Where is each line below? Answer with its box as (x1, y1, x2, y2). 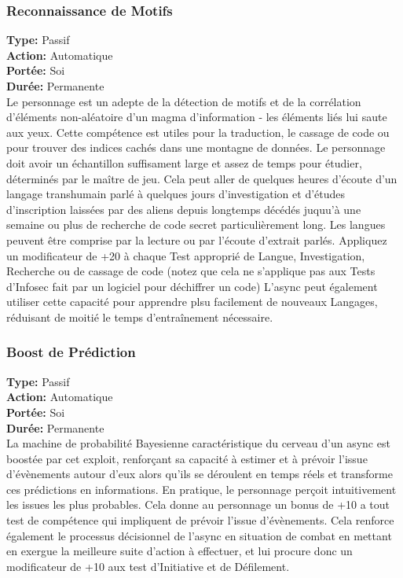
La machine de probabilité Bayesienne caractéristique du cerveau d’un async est (6, 435, 390, 451)
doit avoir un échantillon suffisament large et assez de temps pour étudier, (6, 154, 362, 171)
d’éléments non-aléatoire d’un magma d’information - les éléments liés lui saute (6, 109, 387, 125)
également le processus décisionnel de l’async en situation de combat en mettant (6, 527, 392, 543)
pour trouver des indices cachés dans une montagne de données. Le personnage (6, 139, 386, 156)
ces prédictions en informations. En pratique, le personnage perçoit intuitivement (6, 480, 397, 497)
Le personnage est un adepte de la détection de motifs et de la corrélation (6, 93, 361, 109)
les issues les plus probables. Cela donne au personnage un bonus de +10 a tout (6, 496, 390, 513)
